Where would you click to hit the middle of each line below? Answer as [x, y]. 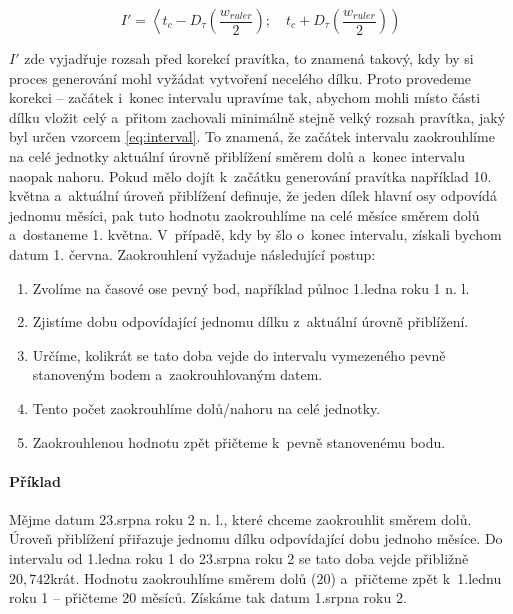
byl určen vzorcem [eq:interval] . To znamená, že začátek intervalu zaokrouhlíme [252, 136]
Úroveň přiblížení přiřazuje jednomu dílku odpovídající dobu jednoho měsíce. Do [256, 538]
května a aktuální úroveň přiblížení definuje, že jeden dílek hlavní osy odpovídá [253, 195]
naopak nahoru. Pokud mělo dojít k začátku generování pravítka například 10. [250, 175]
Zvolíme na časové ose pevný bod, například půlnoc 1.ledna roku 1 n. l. [251, 287]
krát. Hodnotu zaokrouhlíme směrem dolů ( [183, 577]
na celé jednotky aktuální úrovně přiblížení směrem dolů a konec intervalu [237, 155]
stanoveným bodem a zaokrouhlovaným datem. [177, 374]
